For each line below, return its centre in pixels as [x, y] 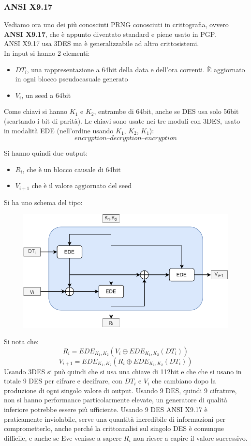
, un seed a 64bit [46, 95]
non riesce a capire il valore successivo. [190, 438]
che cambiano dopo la [184, 381]
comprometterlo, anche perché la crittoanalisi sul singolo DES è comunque [114, 428]
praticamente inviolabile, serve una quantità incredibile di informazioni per [115, 419]
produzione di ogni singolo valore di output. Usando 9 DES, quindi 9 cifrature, [120, 390]
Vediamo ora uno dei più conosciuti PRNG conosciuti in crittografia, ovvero [116, 24]
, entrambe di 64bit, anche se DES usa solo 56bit [166, 111]
